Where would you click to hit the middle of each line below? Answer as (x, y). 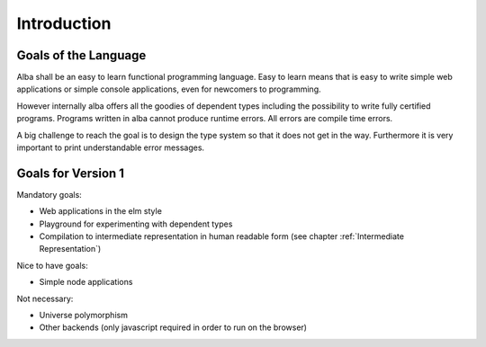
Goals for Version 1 (71, 173)
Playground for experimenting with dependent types (136, 224)
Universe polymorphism (83, 316)
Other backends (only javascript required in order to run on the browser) (173, 327)
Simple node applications (86, 282)
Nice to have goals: (53, 265)
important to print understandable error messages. (111, 147)
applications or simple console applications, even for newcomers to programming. (169, 89)
